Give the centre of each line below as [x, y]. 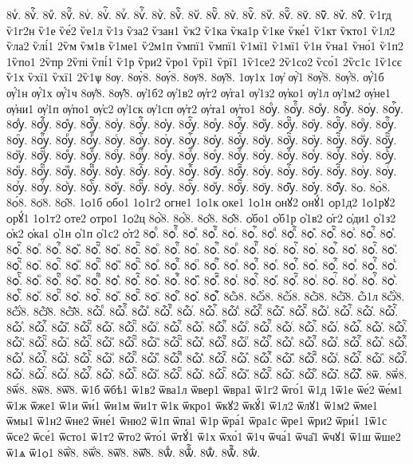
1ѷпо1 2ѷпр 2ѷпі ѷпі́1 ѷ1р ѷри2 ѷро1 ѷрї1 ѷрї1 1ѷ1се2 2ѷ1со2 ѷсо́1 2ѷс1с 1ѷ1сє [204, 61]
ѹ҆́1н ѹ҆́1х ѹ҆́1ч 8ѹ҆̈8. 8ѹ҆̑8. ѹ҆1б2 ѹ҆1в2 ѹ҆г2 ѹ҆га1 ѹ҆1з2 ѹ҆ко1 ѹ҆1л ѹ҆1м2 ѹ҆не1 [199, 92]
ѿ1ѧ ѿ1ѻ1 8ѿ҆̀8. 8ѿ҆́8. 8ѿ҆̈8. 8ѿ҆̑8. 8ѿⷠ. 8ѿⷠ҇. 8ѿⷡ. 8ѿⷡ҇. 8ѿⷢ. [134, 452]
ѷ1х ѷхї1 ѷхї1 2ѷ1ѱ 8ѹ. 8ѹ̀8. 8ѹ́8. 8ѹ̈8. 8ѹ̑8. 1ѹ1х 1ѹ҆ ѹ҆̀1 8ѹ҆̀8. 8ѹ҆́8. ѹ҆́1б [195, 77]
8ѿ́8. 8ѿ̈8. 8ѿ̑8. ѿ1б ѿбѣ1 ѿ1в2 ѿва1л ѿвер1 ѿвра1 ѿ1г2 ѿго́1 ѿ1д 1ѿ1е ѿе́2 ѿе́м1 [205, 389]
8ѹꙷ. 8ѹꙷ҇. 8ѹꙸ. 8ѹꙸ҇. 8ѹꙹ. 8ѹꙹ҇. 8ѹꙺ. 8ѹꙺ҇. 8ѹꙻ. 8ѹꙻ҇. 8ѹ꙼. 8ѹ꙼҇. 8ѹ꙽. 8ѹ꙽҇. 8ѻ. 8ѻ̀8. [199, 186]
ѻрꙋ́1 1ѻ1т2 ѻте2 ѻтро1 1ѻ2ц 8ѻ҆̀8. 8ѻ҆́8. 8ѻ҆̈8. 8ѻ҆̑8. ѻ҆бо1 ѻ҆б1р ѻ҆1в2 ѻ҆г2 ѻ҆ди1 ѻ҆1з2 [201, 217]
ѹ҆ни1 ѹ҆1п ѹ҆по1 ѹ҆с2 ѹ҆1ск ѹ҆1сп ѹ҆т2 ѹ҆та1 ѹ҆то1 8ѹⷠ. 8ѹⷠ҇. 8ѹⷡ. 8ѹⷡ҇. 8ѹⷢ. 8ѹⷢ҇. [205, 108]
